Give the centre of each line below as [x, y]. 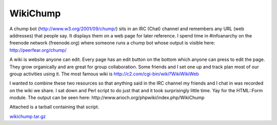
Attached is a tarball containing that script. [54, 107]
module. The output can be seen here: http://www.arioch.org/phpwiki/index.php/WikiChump [107, 98]
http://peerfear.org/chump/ [38, 50]
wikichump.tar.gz [28, 116]
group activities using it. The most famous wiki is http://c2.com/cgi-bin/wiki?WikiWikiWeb [104, 74]
